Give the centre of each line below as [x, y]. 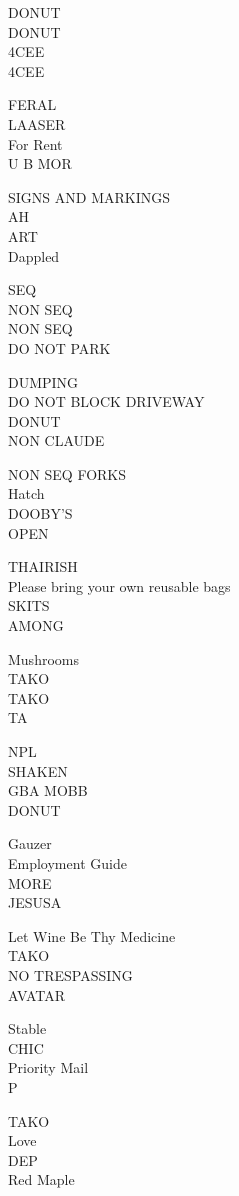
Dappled [34, 255]
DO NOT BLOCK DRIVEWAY [106, 401]
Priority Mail [48, 1067]
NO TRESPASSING [70, 974]
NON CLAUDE [56, 440]
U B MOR [40, 163]
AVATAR [36, 994]
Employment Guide [67, 862]
